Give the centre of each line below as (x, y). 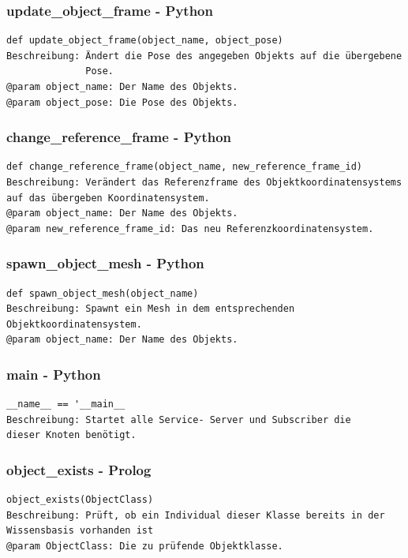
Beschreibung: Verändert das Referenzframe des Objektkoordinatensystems (204, 182)
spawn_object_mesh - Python (105, 263)
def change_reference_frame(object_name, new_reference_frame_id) (185, 167)
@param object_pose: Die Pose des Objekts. (122, 102)
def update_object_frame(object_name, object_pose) (145, 41)
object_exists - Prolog (79, 469)
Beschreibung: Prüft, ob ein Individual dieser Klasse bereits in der (196, 515)
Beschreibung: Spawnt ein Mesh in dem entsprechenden (151, 309)
